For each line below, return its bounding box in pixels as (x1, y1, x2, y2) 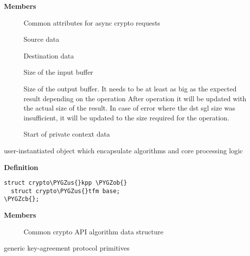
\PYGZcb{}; (4, 196, 39, 203)
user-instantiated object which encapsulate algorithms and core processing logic (4, 145, 243, 155)
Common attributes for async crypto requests (24, 17, 161, 28)
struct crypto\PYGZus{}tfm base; (11, 187, 120, 195)
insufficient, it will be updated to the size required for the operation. (24, 112, 229, 122)
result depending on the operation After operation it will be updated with (24, 93, 247, 103)
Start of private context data (24, 129, 110, 139)
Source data (24, 34, 59, 44)
